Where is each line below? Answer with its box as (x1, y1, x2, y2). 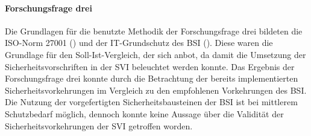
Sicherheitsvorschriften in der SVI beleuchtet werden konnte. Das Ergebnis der (5, 60, 295, 73)
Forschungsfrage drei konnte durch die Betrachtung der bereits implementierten (5, 72, 298, 85)
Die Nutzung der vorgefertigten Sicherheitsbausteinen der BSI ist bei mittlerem (5, 96, 298, 108)
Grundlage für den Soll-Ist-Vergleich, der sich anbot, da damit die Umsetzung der (5, 48, 306, 60)
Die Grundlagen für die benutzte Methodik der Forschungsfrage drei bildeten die (5, 24, 303, 37)
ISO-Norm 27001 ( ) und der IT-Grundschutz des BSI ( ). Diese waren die (5, 36, 273, 49)
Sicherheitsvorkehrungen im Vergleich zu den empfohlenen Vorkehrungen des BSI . (5, 83, 307, 96)
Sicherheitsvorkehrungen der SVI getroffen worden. (5, 119, 193, 132)
